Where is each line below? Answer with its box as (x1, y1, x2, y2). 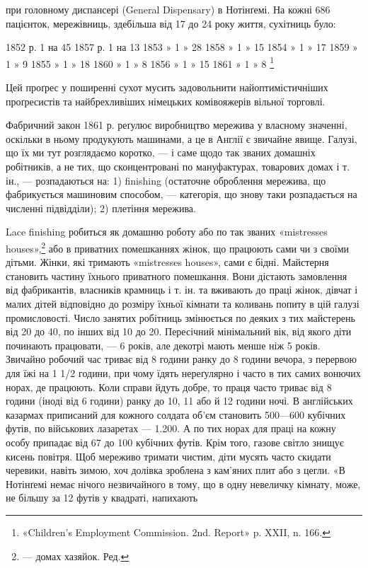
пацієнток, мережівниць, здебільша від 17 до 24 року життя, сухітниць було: (6, 16, 336, 30)
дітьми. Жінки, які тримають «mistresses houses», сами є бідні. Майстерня (6, 255, 329, 269)
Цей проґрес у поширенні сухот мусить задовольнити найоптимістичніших (6, 80, 328, 95)
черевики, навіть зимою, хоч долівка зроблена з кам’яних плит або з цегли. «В (6, 463, 345, 477)
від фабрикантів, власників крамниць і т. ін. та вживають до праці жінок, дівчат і (6, 282, 358, 297)
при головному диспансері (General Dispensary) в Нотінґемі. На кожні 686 (6, 2, 330, 16)
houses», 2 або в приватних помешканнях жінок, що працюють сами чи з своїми (6, 238, 350, 255)
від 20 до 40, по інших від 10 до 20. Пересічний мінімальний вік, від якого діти (6, 324, 352, 339)
